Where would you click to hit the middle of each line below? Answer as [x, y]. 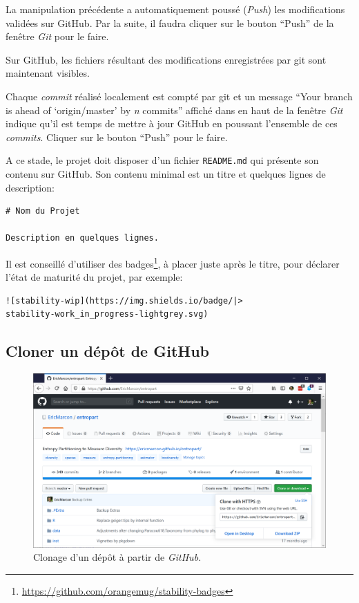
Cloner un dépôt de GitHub [108, 351]
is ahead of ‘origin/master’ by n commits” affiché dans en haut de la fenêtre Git [174, 110]
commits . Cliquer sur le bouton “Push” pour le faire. [117, 137]
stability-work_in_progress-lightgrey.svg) [107, 314]
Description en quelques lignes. [82, 238]
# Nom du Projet [43, 211]
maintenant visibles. [48, 73]
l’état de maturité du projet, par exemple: [94, 277]
